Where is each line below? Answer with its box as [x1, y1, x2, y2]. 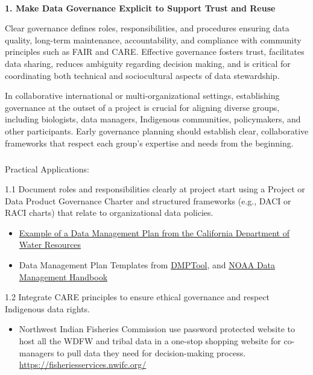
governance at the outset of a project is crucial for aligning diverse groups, [5, 101, 280, 113]
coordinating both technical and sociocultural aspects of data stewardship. [5, 69, 280, 81]
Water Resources [19, 238, 81, 251]
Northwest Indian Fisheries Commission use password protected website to [19, 323, 295, 335]
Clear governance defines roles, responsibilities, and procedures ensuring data [5, 22, 289, 34]
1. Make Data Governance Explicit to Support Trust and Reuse [5, 1, 276, 14]
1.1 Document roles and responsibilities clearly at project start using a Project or [5, 183, 305, 195]
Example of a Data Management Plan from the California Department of [19, 226, 289, 239]
